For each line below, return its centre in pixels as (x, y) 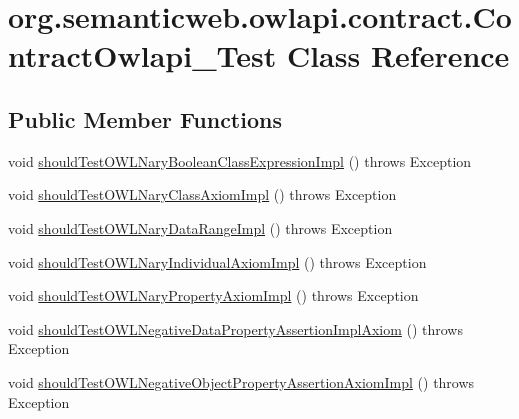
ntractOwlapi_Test (142, 55)
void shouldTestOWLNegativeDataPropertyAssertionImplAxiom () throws (235, 328)
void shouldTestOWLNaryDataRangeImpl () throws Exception (200, 227)
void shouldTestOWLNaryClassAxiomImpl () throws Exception (202, 194)
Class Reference (398, 55)
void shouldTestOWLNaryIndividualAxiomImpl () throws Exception (217, 261)
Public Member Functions (145, 118)
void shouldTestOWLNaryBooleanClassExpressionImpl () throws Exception (240, 160)
